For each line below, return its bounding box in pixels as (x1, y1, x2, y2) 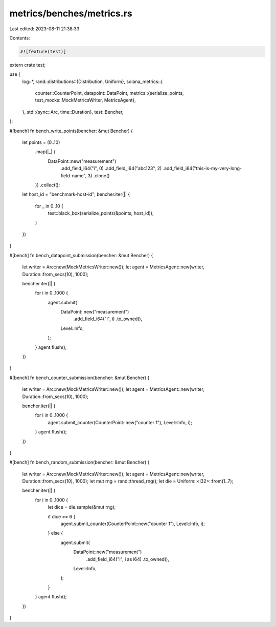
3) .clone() (87, 172, 110, 179)
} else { (48, 530, 63, 536)
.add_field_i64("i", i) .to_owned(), (73, 316, 143, 322)
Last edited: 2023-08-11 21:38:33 (9, 26, 80, 32)
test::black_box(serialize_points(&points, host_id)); (48, 210, 154, 216)
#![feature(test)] (20, 49, 66, 54)
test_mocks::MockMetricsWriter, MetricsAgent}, (35, 97, 136, 103)
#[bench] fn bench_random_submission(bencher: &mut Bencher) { (9, 459, 150, 466)
